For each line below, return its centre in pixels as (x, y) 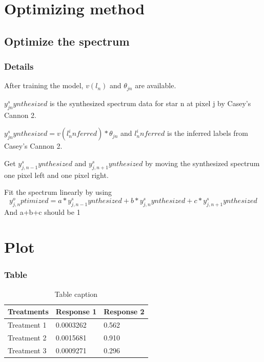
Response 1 (76, 311)
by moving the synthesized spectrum (202, 163)
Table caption (76, 294)
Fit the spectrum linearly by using (58, 192)
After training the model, (44, 85)
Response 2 (124, 311)
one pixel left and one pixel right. (56, 175)
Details (19, 66)
